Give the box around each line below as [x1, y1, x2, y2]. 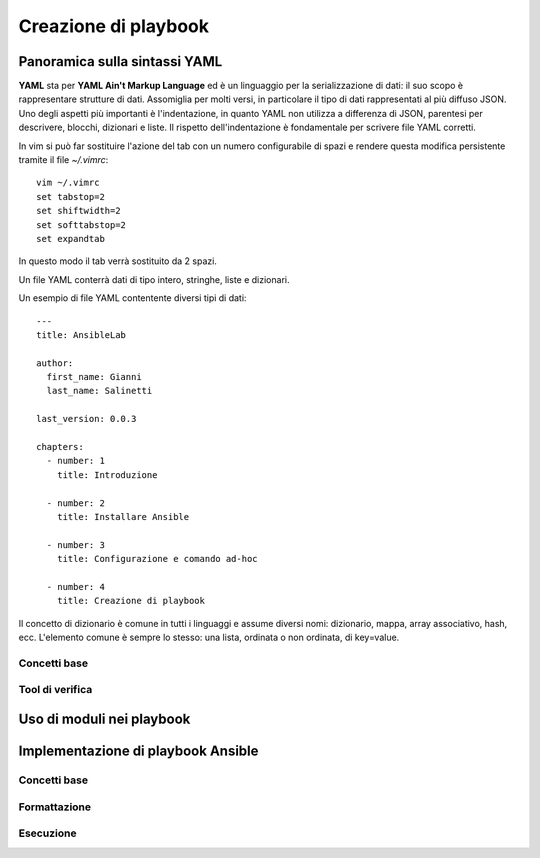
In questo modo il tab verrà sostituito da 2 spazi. [18, 255, 217, 267]
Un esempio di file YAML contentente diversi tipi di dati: [18, 292, 247, 304]
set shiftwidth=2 [36, 205, 121, 217]
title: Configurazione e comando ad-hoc [56, 553, 259, 565]
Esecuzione [18, 826, 77, 840]
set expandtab [36, 233, 105, 244]
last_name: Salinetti [46, 385, 153, 397]
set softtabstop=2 [36, 219, 127, 230]
